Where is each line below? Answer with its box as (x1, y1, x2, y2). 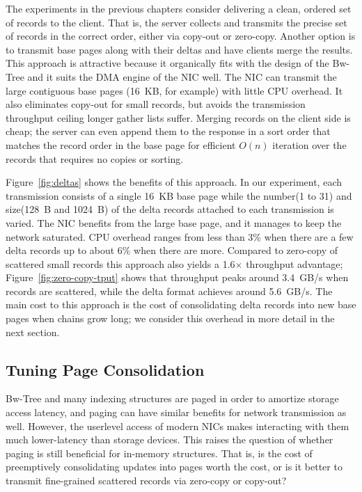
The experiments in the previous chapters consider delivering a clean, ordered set (6, 1, 352, 15)
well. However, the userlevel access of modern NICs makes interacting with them (6, 418, 349, 433)
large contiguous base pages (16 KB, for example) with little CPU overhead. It (6, 83, 343, 97)
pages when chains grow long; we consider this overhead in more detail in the (6, 311, 335, 326)
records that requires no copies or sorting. (6, 151, 184, 166)
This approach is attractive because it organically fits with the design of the (6, 56, 329, 70)
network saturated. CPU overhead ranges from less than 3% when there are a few (6, 229, 354, 244)
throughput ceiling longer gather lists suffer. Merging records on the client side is (6, 110, 351, 125)
